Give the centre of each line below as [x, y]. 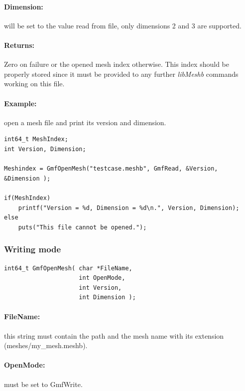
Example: [20, 103]
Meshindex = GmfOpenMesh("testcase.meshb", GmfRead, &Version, [111, 169]
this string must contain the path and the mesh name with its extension [114, 335]
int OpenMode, [102, 278]
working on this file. [34, 84]
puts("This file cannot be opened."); [82, 227]
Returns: [19, 45]
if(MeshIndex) [27, 198]
